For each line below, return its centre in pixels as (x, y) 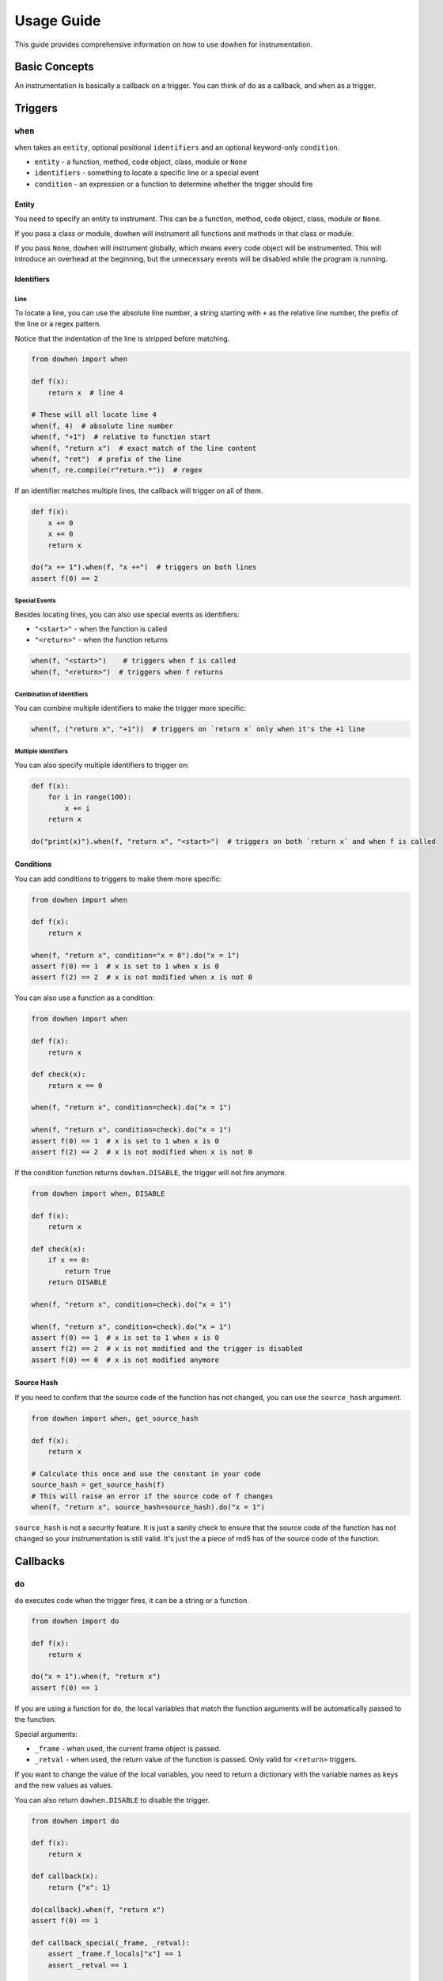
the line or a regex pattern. (58, 324)
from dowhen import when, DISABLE (98, 1194)
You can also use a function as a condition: (85, 998)
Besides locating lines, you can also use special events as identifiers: (127, 614)
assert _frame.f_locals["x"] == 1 (115, 1954)
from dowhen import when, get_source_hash (115, 1418)
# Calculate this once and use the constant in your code (146, 1473)
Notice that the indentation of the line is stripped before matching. (122, 338)
